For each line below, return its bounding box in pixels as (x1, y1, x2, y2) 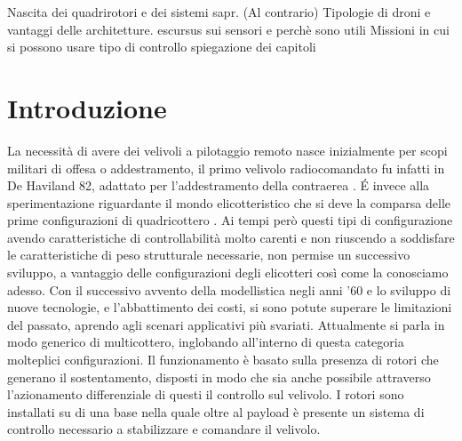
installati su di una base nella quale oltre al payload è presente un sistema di (7, 402, 425, 421)
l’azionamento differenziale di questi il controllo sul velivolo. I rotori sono (7, 385, 404, 404)
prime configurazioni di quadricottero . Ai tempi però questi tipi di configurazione (7, 211, 453, 229)
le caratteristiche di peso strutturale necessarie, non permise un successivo (7, 245, 410, 264)
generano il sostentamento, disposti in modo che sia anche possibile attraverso (7, 367, 431, 386)
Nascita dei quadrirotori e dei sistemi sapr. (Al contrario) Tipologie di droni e (7, 3, 431, 20)
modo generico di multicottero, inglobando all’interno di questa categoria (7, 333, 404, 351)
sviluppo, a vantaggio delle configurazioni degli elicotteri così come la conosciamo (7, 263, 449, 282)
